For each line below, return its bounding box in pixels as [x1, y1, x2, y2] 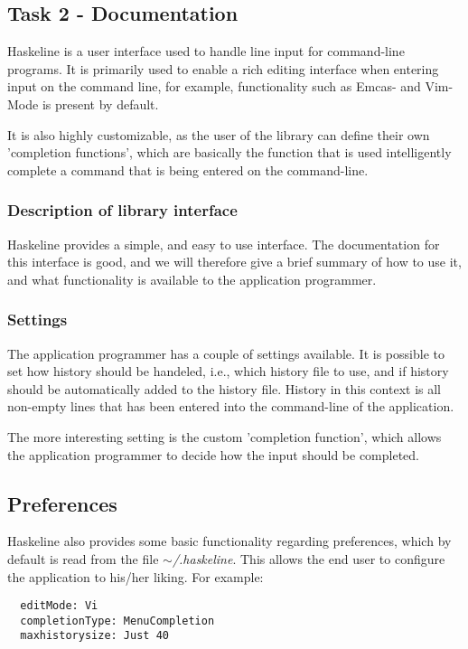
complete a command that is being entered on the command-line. [7, 160, 369, 179]
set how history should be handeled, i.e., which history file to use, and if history [7, 362, 449, 381]
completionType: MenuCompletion [20, 614, 215, 627]
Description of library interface [7, 199, 238, 221]
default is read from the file [7, 549, 159, 568]
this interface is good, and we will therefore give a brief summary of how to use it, [7, 252, 462, 271]
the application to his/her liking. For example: [7, 567, 264, 586]
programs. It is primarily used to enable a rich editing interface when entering [7, 59, 439, 78]
